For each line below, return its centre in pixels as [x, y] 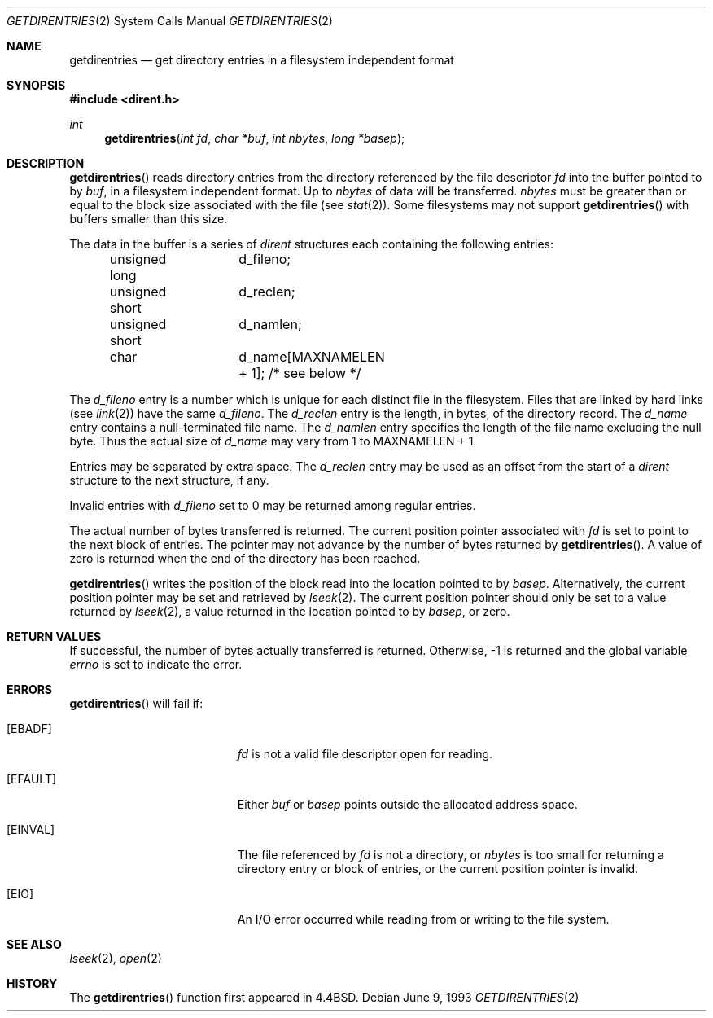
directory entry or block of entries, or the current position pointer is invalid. [438, 869]
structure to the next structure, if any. [169, 480]
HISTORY [32, 983]
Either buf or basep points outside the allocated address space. [407, 804]
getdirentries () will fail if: [136, 703]
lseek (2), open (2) [116, 958]
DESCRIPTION [46, 163]
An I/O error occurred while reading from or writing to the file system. [423, 919]
